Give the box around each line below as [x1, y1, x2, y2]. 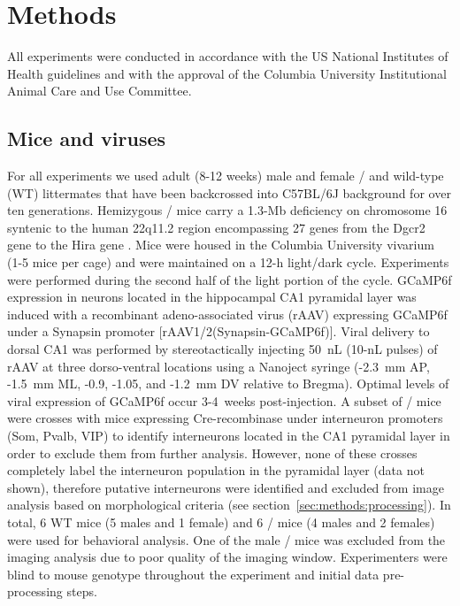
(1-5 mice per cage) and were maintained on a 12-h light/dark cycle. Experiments [7, 253, 449, 272]
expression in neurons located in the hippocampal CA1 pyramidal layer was [7, 288, 417, 306]
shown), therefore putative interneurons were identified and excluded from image [7, 478, 444, 496]
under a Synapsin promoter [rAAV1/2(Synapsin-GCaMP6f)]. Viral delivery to [7, 322, 430, 341]
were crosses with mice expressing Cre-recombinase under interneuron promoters [7, 409, 443, 427]
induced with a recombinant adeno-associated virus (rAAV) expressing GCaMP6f [7, 304, 448, 323]
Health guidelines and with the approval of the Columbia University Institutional [7, 64, 447, 82]
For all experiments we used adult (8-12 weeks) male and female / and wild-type [7, 166, 444, 185]
